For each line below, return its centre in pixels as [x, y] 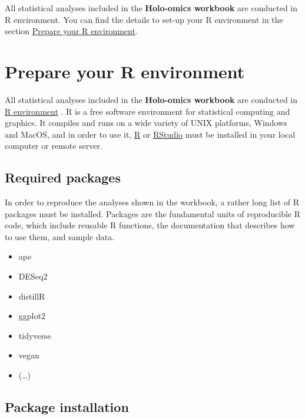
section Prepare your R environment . [71, 31]
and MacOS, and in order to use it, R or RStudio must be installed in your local [150, 134]
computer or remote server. [54, 146]
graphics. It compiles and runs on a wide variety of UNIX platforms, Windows [146, 123]
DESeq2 [33, 276]
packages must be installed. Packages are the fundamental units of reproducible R [153, 213]
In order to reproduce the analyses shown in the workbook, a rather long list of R [152, 202]
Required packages [63, 177]
